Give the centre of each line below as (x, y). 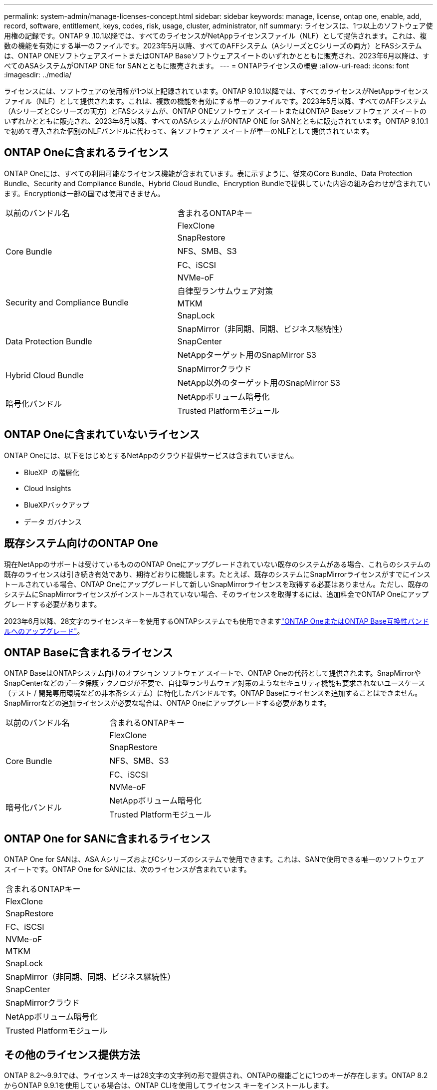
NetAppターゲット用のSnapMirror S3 (247, 355)
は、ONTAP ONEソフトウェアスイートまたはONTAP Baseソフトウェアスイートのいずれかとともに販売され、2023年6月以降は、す (217, 56)
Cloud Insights (48, 488)
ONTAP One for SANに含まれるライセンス (108, 838)
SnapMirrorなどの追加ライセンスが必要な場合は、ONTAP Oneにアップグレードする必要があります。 (168, 703)
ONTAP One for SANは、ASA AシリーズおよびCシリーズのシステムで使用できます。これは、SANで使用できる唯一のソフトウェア (214, 859)
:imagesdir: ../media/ (38, 75)
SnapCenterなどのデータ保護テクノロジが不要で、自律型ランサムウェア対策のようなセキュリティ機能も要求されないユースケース (215, 683)
